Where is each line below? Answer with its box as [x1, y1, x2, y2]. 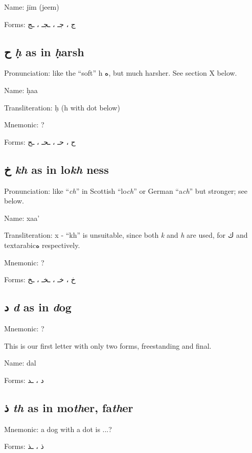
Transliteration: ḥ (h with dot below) [4, 102, 120, 112]
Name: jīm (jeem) [4, 2, 59, 12]
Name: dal [4, 357, 36, 368]
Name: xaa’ [4, 212, 40, 223]
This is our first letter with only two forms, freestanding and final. [4, 340, 212, 351]
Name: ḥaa [4, 84, 38, 95]
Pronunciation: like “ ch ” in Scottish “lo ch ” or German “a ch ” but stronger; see [4, 185, 247, 196]
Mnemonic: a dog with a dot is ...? [4, 423, 112, 434]
